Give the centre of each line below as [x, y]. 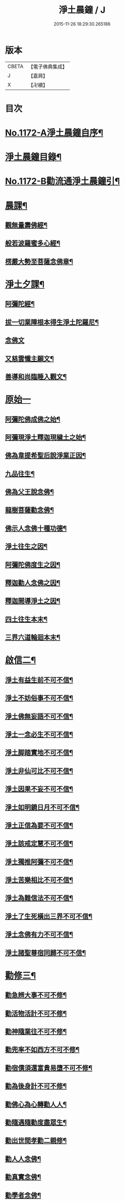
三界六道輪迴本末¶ [33, 637]
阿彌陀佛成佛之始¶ [33, 419]
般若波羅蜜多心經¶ [33, 243]
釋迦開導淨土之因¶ [33, 601]
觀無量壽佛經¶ [26, 225]
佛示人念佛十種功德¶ [36, 528]
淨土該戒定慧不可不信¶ [39, 844]
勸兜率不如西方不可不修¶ [42, 1050]
